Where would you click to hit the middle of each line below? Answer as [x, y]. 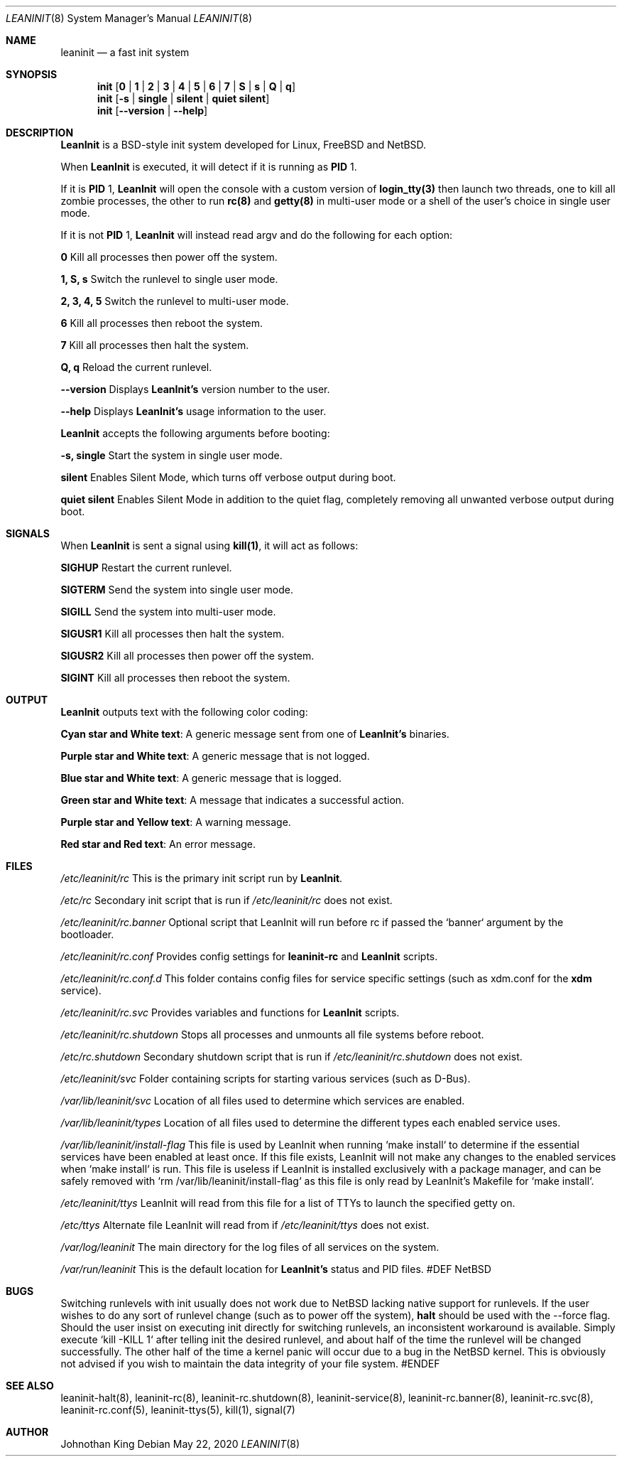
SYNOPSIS [32, 74]
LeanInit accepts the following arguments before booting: [195, 433]
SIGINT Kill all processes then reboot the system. [175, 678]
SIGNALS [28, 533]
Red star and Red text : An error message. [158, 844]
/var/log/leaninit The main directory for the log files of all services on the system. [250, 1247]
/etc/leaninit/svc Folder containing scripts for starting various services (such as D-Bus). [266, 1079]
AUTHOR [27, 1432]
